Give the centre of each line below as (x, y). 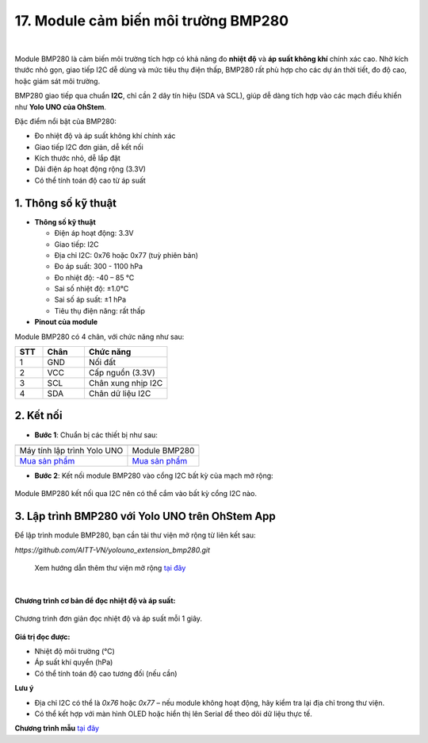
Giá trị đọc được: (42, 637)
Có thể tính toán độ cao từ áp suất (90, 180)
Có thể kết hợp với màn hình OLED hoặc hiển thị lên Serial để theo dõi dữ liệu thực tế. (174, 714)
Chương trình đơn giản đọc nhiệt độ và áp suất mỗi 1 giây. (108, 618)
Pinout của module (66, 322)
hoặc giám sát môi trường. (57, 81)
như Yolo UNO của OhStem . (61, 106)
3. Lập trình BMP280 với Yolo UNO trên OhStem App (145, 516)
